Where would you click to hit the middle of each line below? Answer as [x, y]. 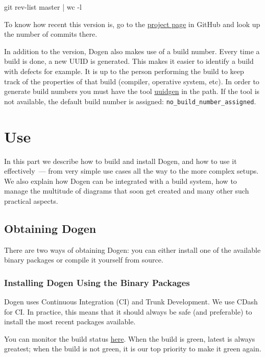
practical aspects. [31, 200]
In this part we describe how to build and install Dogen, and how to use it [121, 161]
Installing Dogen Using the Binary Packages [97, 282]
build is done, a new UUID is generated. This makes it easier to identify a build [129, 61]
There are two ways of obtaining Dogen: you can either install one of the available [132, 249]
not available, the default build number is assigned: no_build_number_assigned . [130, 101]
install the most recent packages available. [70, 322]
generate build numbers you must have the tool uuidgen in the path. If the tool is [132, 91]
